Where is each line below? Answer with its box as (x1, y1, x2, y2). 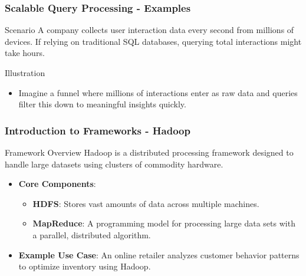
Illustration (5, 67, 45, 78)
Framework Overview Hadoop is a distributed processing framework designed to (5, 146, 294, 158)
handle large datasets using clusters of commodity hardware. (5, 157, 223, 170)
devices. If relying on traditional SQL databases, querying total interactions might (5, 35, 302, 47)
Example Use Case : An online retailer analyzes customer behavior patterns (18, 248, 300, 261)
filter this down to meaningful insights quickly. (18, 98, 186, 110)
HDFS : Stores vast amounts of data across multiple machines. (32, 197, 259, 209)
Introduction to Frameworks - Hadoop (5, 123, 190, 137)
